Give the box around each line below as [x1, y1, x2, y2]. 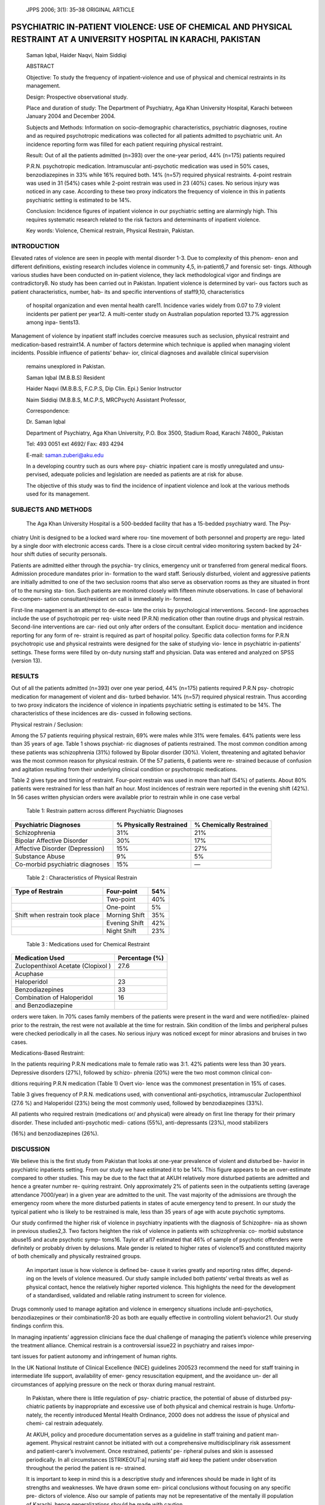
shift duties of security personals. [24, 551, 108, 558]
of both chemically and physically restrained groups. [11, 1253, 141, 1260]
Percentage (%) [117, 954, 164, 963]
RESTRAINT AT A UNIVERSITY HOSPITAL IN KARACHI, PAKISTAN [11, 34, 261, 45]
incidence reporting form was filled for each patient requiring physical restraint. [26, 140, 223, 147]
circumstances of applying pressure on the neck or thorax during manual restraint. [11, 1380, 216, 1388]
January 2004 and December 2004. [26, 113, 116, 120]
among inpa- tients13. [26, 318, 81, 326]
